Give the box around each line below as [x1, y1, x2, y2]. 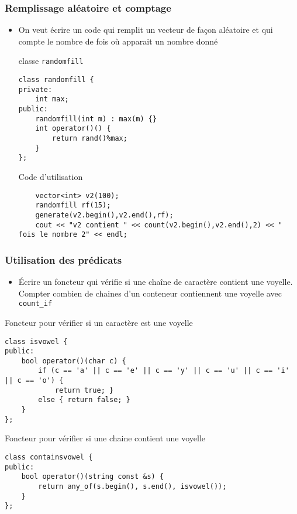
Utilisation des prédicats [5, 252, 122, 267]
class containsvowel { [5, 453, 93, 461]
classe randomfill [18, 55, 84, 67]
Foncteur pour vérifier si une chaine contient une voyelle [5, 432, 206, 444]
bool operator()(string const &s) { [21, 472, 164, 481]
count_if [18, 299, 53, 308]
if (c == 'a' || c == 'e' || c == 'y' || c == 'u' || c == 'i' [38, 366, 289, 375]
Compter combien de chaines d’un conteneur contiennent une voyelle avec [18, 287, 282, 299]
